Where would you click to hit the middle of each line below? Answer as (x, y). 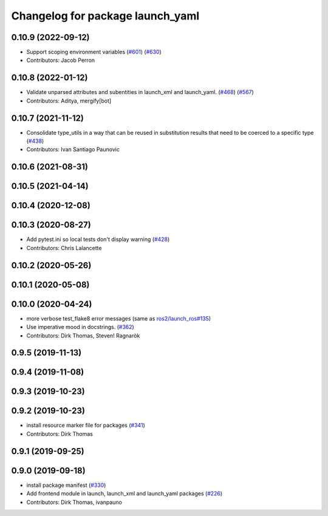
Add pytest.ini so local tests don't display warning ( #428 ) (98, 239)
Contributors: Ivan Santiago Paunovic (73, 149)
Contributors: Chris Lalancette (64, 248)
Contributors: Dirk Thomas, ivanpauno (74, 502)
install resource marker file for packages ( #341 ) (86, 426)
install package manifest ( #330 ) (66, 485)
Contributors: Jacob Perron (61, 60)
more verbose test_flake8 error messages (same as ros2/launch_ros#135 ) (119, 318)
